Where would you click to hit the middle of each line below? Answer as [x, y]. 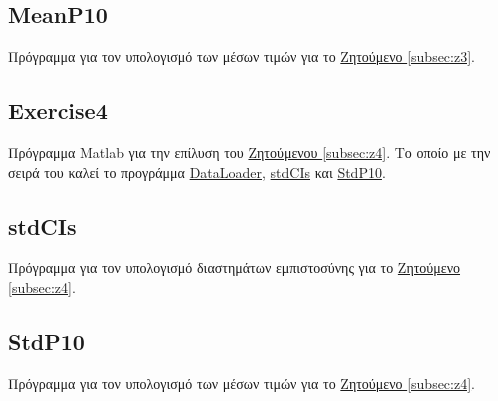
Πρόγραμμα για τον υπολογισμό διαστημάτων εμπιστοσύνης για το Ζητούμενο [234, 267]
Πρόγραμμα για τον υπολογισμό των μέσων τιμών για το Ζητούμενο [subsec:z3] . [241, 56]
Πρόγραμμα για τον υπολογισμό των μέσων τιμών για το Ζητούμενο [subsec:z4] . [241, 382]
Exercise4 [58, 110]
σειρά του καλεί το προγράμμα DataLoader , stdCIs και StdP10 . [197, 171]
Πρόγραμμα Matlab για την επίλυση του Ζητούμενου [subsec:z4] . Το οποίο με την [249, 152]
